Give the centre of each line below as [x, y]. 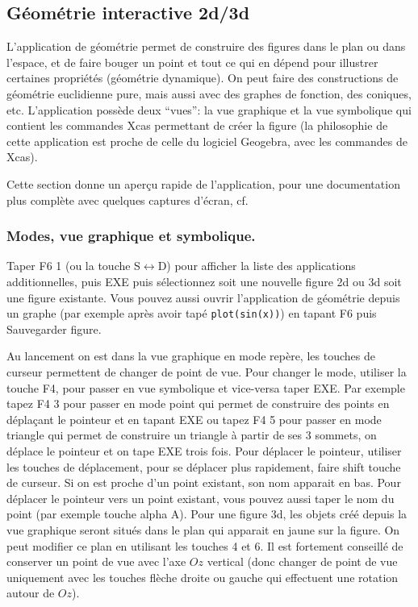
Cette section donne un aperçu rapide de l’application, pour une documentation [203, 183]
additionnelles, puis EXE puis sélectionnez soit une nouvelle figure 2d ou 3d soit [204, 281]
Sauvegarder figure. [54, 328]
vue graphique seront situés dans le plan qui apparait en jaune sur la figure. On [203, 529]
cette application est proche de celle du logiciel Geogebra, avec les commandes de [207, 141]
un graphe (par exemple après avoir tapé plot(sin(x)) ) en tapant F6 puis [192, 313]
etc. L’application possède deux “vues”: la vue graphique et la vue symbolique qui [209, 109]
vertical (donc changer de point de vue [302, 561]
